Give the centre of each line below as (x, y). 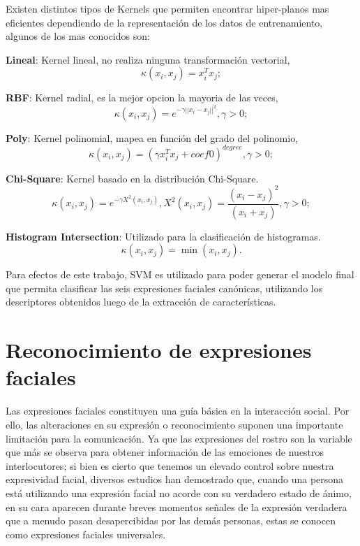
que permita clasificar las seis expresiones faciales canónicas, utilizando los (164, 288)
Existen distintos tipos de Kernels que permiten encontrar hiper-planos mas (167, 8)
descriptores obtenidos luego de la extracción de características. (141, 302)
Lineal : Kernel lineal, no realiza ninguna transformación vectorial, (148, 59)
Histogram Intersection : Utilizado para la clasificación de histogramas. (163, 236)
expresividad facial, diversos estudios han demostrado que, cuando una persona (175, 479)
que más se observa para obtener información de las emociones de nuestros (165, 452)
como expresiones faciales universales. (86, 534)
